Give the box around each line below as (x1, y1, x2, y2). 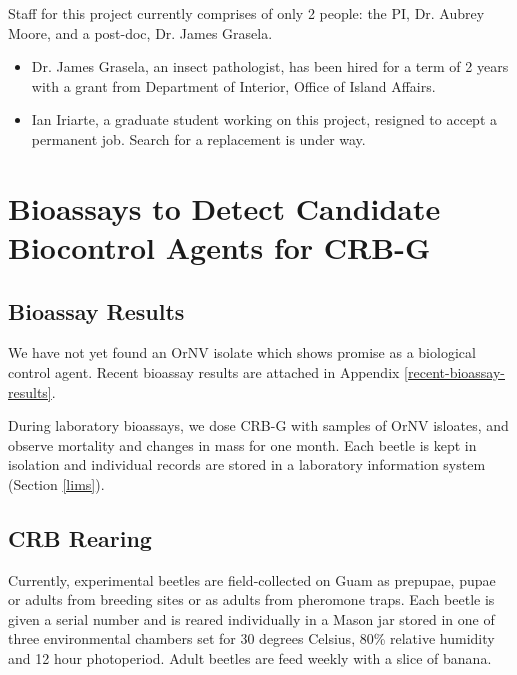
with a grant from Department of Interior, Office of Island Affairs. (31, 75, 436, 96)
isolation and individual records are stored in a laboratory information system (8, 454, 486, 475)
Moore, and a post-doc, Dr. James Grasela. (8, 22, 273, 43)
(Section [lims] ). (8, 473, 105, 494)
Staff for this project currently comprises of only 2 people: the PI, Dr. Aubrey (8, 3, 485, 23)
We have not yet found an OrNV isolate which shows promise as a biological (8, 342, 476, 363)
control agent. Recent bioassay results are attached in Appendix (8, 361, 400, 382)
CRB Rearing (8, 522, 152, 553)
